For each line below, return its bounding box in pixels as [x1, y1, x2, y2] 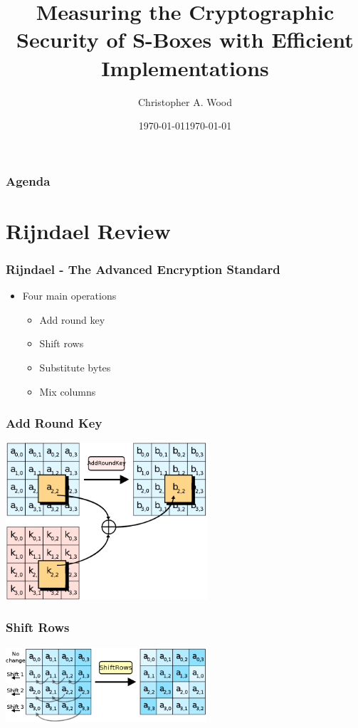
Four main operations [22, 288, 117, 303]
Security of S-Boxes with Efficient [16, 25, 354, 54]
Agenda [6, 172, 51, 189]
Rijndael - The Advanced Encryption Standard [6, 260, 280, 278]
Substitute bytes [39, 359, 111, 374]
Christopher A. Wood [137, 94, 233, 109]
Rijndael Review [6, 216, 171, 245]
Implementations [101, 53, 269, 82]
